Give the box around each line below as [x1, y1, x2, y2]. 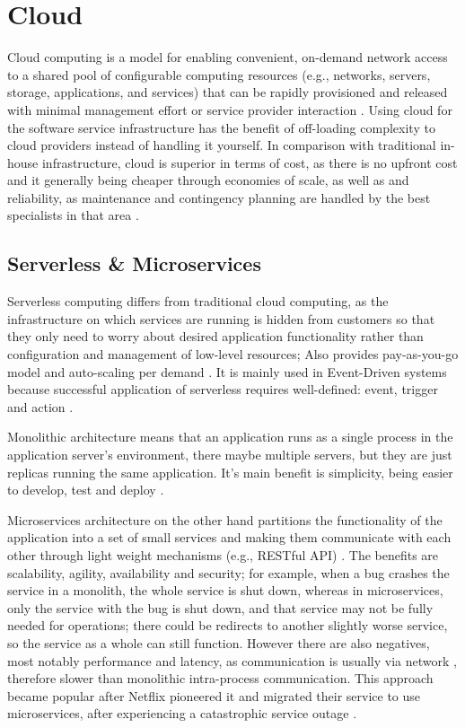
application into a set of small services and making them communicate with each [7, 528, 452, 547]
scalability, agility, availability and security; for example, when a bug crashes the [7, 563, 450, 582]
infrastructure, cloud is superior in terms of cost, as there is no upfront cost [41, 153, 458, 171]
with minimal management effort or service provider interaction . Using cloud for [7, 100, 452, 118]
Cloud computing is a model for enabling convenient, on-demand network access [7, 48, 448, 66]
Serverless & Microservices [7, 250, 261, 277]
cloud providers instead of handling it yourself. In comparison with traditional [7, 136, 436, 154]
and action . [7, 397, 74, 416]
